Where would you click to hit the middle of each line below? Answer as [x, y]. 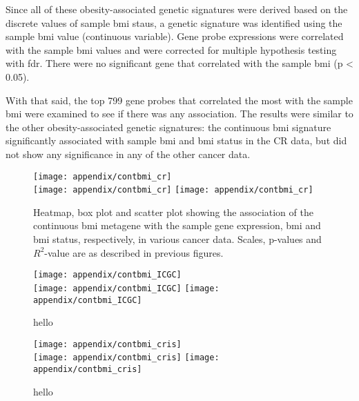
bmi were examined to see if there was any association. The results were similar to [179, 114]
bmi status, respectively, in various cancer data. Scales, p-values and [177, 239]
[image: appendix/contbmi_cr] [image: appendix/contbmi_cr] [173, 190]
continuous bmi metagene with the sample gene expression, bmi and [177, 225]
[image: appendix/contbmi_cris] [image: [126, 358]
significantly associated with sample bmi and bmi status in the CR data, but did [176, 140]
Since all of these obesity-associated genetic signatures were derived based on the [177, 9]
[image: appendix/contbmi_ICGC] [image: [126, 288]
